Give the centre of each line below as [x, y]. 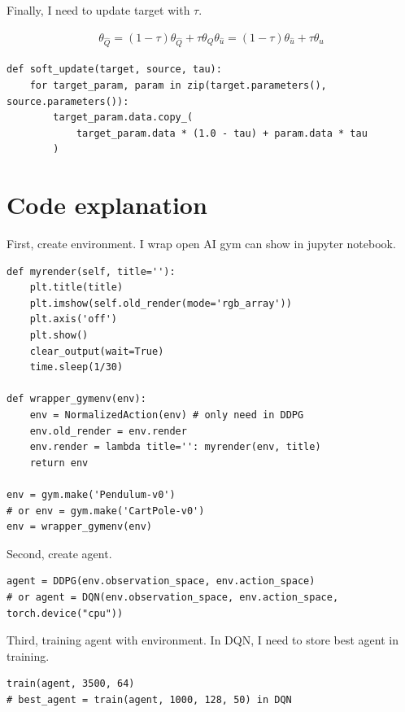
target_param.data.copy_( [123, 118]
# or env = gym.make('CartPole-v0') [106, 511]
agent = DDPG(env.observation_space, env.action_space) [161, 581]
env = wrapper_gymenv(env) [79, 527]
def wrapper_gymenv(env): [76, 399]
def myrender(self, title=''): [91, 271]
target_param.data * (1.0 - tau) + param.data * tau [222, 133]
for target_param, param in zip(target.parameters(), [178, 85]
